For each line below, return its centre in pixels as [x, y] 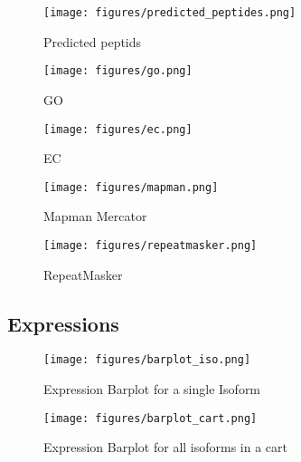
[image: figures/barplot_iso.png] [147, 360]
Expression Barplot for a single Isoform [152, 389]
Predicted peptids [93, 41]
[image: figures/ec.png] [118, 129]
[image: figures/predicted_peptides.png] [170, 13]
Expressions [63, 323]
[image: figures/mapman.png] [131, 187]
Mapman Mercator [95, 216]
